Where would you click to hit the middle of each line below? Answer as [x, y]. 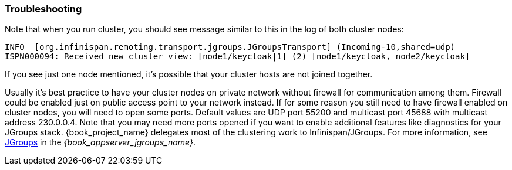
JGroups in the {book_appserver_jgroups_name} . [100, 142]
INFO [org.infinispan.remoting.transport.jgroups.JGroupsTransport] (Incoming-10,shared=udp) [230, 47]
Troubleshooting [43, 9]
